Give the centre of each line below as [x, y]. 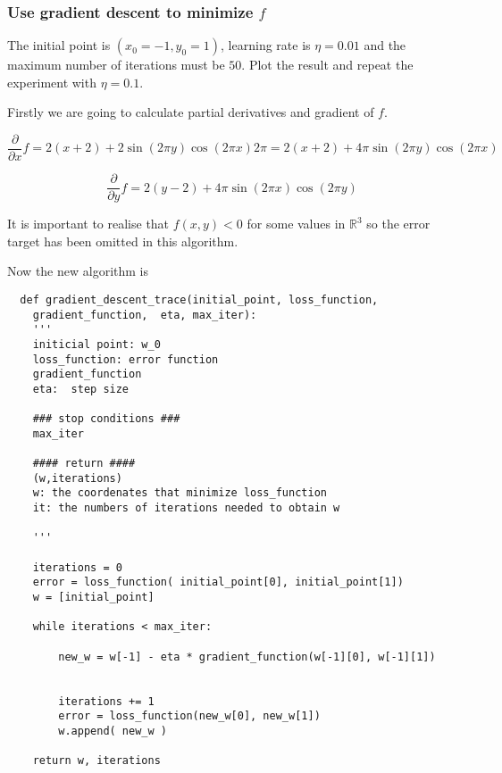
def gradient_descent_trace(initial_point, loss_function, [199, 299]
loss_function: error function [125, 359]
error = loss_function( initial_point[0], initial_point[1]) [218, 582]
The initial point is [59, 45]
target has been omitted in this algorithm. [123, 241]
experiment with [52, 82]
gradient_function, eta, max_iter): [145, 315]
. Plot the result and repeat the [327, 65]
